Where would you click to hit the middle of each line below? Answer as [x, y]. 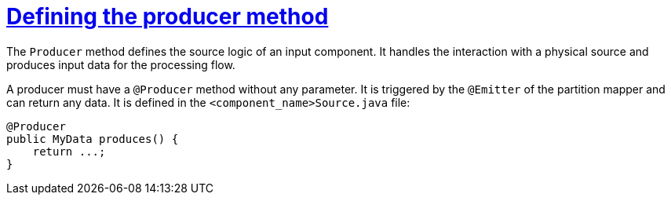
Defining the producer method [168, 16]
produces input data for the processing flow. [121, 64]
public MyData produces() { [93, 139]
